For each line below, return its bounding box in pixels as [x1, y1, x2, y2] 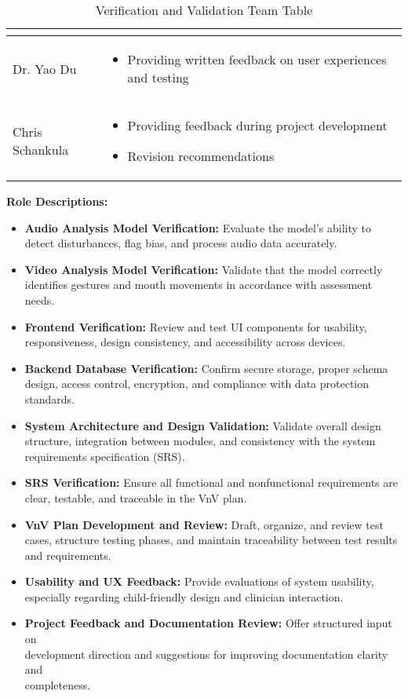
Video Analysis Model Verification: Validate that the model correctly [24, 261, 383, 277]
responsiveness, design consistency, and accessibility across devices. [24, 334, 346, 350]
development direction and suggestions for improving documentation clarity [24, 645, 388, 662]
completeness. [24, 676, 91, 693]
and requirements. [24, 546, 111, 563]
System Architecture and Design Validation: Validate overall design [24, 417, 381, 433]
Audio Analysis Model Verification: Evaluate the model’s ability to [24, 219, 372, 236]
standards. [24, 390, 75, 407]
